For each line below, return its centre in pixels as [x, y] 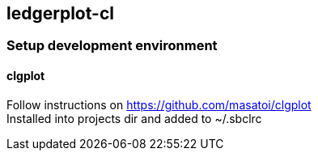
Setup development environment [112, 46]
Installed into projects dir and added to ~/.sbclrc [134, 118]
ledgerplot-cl [60, 13]
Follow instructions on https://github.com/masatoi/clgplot [159, 104]
